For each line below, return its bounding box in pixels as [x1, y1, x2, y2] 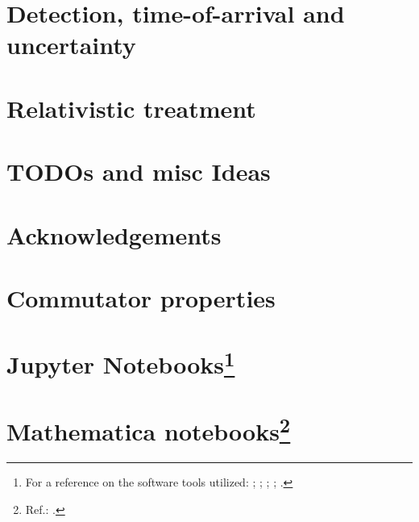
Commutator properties [6, 281, 276, 314]
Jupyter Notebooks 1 [6, 345, 235, 381]
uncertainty [6, 28, 136, 61]
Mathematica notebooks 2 [6, 411, 291, 448]
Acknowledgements [6, 218, 222, 251]
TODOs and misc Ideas [6, 155, 271, 188]
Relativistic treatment [6, 91, 256, 124]
